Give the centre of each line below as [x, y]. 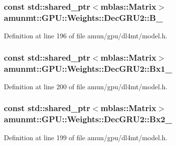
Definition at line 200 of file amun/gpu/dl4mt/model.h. [86, 86]
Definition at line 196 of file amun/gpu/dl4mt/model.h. [86, 36]
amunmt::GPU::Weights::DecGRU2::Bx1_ [88, 68]
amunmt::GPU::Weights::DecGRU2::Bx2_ [88, 119]
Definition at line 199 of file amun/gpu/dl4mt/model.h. [86, 137]
